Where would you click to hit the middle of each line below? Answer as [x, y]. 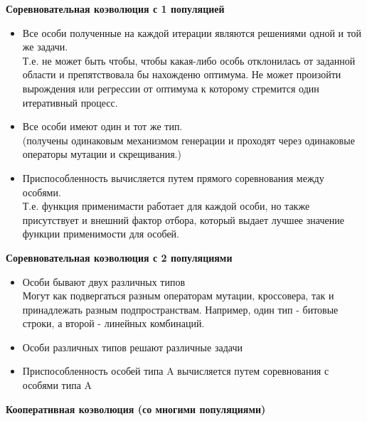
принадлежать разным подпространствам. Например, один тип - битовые [180, 309]
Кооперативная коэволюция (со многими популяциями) [136, 409]
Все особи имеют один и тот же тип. [102, 126]
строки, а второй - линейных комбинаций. [113, 323]
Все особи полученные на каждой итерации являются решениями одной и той [192, 32]
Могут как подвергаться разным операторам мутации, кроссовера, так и [178, 295]
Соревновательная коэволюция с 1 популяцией [115, 9]
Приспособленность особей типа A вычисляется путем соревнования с [176, 371]
